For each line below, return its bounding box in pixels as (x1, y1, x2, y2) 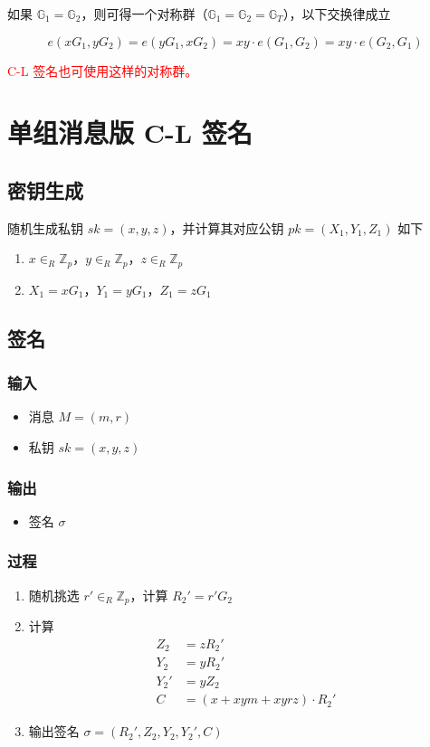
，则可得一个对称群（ (81, 5, 208, 23)
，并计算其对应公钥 (169, 218, 284, 237)
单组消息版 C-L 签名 (7, 114, 253, 151)
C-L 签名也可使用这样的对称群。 (7, 61, 198, 80)
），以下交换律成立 (282, 5, 391, 23)
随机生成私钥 (7, 218, 83, 237)
